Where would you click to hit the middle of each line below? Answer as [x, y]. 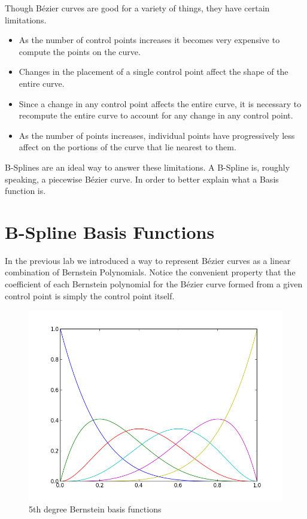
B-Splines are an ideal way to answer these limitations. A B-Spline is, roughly [148, 167]
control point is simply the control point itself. [90, 295]
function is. [25, 191]
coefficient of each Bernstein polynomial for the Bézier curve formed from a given [154, 284]
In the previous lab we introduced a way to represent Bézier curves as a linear [148, 260]
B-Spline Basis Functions [110, 231]
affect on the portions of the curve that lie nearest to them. [127, 147]
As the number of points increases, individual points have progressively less [157, 135]
